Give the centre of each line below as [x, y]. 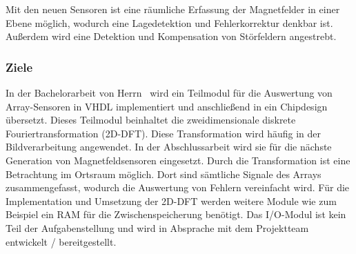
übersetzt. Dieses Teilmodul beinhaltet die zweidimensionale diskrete [151, 120]
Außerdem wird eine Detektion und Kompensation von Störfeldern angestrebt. [171, 36]
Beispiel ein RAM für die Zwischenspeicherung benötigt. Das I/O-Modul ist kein [176, 214]
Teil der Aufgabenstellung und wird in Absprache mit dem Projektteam [157, 227]
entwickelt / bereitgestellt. [61, 241]
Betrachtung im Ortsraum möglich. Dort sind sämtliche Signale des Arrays [164, 174]
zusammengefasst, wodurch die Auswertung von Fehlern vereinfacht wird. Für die [178, 187]
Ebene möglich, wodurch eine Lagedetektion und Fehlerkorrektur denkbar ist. [169, 22]
